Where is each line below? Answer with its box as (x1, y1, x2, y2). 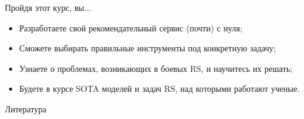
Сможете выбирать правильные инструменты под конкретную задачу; (19, 42, 276, 54)
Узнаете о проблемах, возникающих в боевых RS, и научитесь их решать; (19, 62, 292, 74)
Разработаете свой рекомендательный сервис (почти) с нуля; (19, 21, 243, 34)
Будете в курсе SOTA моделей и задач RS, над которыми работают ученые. (19, 82, 300, 95)
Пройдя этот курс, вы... (5, 1, 92, 13)
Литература (5, 102, 47, 115)
